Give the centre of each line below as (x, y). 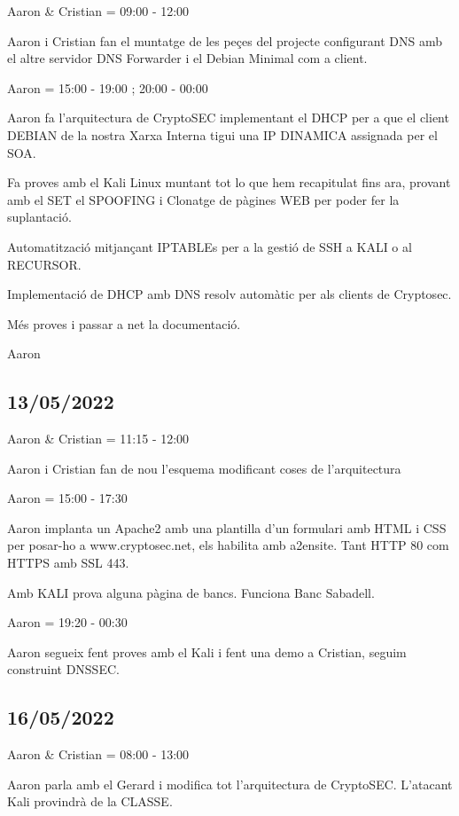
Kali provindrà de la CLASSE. (90, 801)
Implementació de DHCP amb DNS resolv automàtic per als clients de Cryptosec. (229, 294)
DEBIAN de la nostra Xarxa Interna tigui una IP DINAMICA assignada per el (222, 134)
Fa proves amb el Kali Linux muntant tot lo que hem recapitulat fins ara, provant (229, 182)
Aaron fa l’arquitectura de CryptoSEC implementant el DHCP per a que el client (228, 118)
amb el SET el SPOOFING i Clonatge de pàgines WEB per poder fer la (203, 199)
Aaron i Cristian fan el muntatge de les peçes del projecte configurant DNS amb (225, 40)
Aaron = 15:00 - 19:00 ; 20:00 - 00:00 (108, 87)
